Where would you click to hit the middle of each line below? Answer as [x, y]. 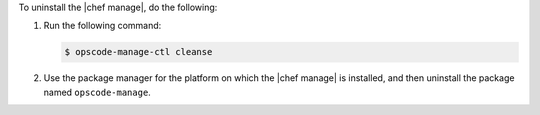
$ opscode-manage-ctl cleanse [138, 52]
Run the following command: [102, 26]
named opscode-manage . [97, 92]
